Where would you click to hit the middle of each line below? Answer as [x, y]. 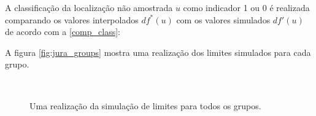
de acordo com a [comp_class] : [63, 32]
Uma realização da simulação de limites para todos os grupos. [145, 105]
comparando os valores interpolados [72, 19]
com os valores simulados [223, 19]
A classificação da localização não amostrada [89, 7]
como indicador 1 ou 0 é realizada [246, 7]
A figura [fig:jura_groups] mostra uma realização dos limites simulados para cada [158, 52]
